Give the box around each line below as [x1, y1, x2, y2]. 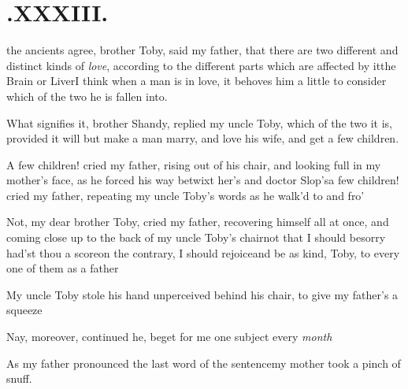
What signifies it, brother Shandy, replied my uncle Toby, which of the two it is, [6, 114, 392, 131]
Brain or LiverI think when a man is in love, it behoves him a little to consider [6, 72, 387, 89]
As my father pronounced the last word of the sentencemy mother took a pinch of [6, 354, 401, 371]
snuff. [6, 370, 32, 387]
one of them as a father [6, 260, 119, 276]
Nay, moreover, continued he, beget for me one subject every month [6, 328, 332, 345]
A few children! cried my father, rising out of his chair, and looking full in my [6, 156, 381, 172]
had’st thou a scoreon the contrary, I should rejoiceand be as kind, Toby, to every [6, 244, 400, 261]
